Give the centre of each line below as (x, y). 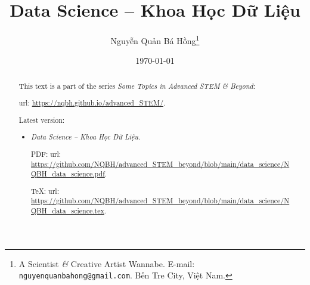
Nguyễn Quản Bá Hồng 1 (155, 40)
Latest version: (42, 120)
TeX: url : (45, 190)
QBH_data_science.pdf (68, 174)
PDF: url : (46, 154)
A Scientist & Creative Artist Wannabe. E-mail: (107, 263)
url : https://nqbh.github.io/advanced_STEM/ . (92, 103)
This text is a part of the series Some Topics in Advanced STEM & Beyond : (137, 86)
